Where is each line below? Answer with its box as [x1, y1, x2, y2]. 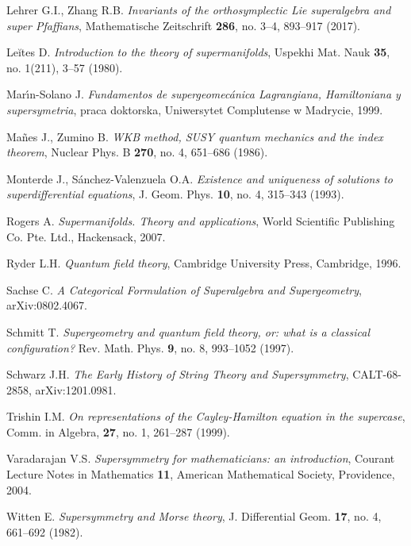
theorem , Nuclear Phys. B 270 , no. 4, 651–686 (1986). [6, 144, 268, 160]
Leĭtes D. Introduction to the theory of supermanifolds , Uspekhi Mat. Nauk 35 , [6, 44, 390, 60]
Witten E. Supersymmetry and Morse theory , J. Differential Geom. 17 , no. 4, [6, 508, 382, 525]
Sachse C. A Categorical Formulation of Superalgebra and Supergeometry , [6, 281, 362, 298]
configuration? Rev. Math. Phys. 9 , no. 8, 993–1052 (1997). [6, 339, 294, 356]
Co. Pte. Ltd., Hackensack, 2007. [6, 228, 166, 244]
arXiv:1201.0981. [35, 381, 117, 398]
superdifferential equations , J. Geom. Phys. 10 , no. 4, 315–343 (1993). [6, 186, 344, 202]
